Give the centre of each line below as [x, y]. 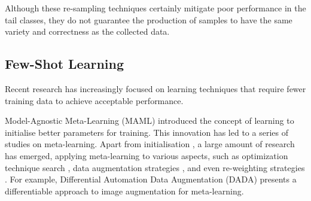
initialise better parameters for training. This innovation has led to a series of [147, 132]
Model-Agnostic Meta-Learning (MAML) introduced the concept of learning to [150, 121]
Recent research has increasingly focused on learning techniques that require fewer [155, 88]
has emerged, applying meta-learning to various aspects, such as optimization [147, 155]
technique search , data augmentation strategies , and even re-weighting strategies [155, 167]
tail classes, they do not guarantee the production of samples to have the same [149, 19]
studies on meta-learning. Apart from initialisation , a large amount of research [150, 144]
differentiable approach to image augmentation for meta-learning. [124, 191]
